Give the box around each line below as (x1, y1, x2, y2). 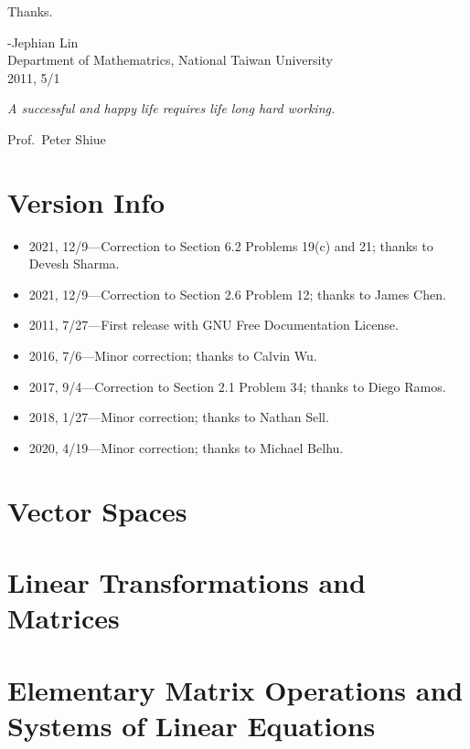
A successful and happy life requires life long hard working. (7, 99, 336, 118)
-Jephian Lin (7, 32, 79, 51)
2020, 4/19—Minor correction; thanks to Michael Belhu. (28, 438, 344, 457)
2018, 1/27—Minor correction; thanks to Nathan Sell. (28, 407, 329, 427)
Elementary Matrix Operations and (7, 670, 464, 708)
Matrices (7, 599, 120, 637)
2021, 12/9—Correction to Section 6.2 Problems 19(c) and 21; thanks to (28, 236, 433, 255)
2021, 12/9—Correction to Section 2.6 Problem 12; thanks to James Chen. (28, 284, 446, 303)
